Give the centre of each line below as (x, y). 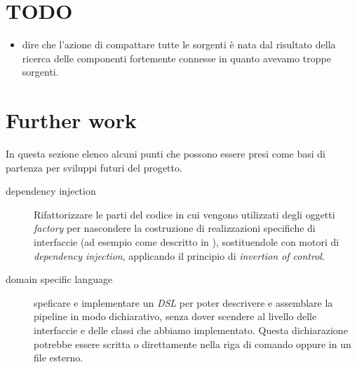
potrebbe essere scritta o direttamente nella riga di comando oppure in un (193, 344)
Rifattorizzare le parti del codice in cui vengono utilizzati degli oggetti (184, 214)
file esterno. (59, 358)
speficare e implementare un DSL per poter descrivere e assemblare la (183, 302)
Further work (71, 120)
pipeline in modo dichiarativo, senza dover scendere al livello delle (175, 316)
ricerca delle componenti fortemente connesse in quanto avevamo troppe (176, 58)
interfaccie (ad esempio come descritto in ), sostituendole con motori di (187, 242)
